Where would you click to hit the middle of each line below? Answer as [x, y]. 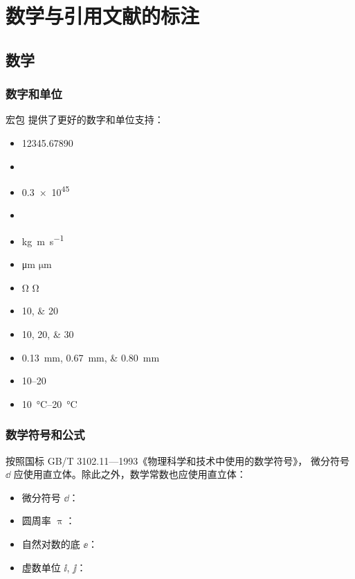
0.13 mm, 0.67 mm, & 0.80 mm [91, 357]
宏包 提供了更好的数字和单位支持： [85, 119]
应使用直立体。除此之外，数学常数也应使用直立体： [130, 474]
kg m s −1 [43, 240]
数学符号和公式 [45, 435]
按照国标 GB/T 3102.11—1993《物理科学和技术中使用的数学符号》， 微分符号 [177, 460]
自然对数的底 [51, 544]
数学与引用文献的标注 [103, 16]
